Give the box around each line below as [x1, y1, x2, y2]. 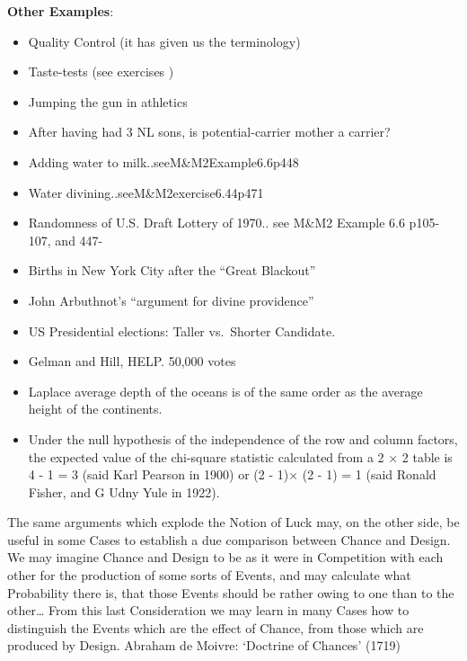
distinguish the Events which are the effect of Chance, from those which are [7, 618, 424, 637]
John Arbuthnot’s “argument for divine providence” [28, 290, 314, 309]
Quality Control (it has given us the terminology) [28, 31, 301, 50]
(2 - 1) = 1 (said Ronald [302, 465, 436, 484]
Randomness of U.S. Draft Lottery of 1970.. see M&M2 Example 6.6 [28, 213, 405, 232]
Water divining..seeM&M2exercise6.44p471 [28, 183, 264, 201]
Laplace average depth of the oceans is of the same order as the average [28, 381, 423, 400]
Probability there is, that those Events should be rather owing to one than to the [7, 583, 454, 602]
